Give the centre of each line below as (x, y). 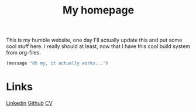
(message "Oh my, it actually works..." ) (57, 63)
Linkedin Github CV (29, 103)
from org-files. (23, 53)
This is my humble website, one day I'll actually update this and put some (94, 40)
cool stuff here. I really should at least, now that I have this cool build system (98, 46)
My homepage (98, 10)
